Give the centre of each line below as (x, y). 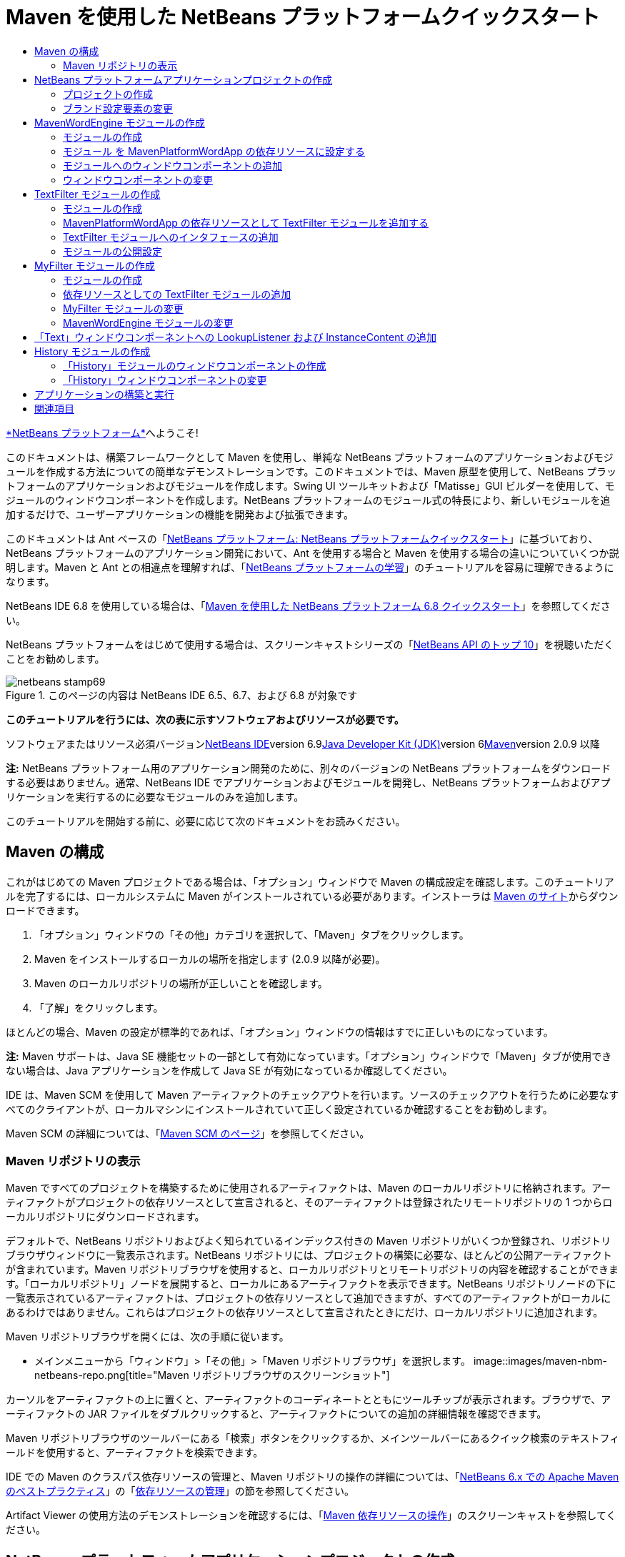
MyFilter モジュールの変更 (123, 308)
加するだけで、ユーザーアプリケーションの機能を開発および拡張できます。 (180, 514)
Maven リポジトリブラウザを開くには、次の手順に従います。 (147, 1337)
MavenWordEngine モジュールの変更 (148, 322)
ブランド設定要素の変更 (118, 108)
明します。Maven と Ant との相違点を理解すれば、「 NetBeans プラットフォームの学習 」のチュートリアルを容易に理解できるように (310, 567)
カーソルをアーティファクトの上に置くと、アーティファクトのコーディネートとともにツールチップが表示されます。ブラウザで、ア (309, 1400)
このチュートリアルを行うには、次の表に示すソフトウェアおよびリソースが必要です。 (205, 719)
